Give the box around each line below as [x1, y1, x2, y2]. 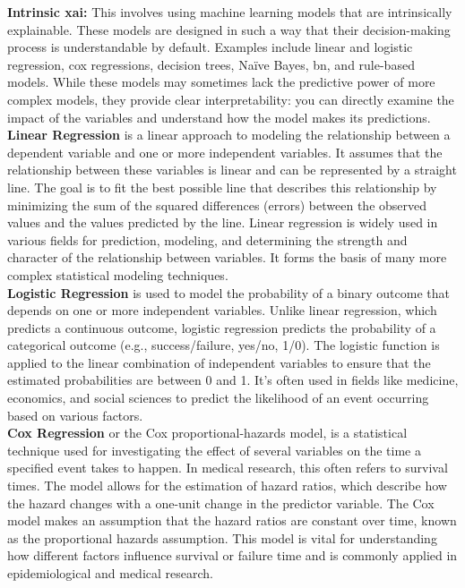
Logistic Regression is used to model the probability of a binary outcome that [7, 283, 450, 302]
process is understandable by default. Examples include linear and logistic [7, 38, 413, 56]
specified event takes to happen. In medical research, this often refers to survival [7, 458, 448, 477]
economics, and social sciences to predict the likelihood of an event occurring [7, 388, 429, 407]
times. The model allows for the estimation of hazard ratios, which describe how [7, 476, 447, 495]
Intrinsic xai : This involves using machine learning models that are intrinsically [7, 3, 452, 21]
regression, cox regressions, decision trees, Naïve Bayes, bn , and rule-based [7, 55, 415, 73]
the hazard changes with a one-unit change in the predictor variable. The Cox [7, 493, 435, 512]
